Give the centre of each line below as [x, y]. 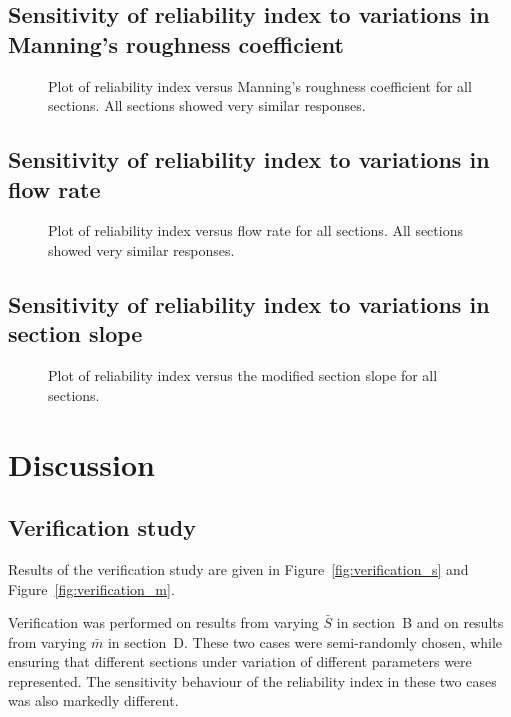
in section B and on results [420, 622]
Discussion [81, 463]
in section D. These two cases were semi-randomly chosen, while [305, 641]
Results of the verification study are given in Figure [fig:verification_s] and [238, 568]
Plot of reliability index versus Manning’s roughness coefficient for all [260, 85]
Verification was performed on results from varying [163, 622]
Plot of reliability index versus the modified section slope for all [243, 375]
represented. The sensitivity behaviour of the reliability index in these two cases [252, 680]
